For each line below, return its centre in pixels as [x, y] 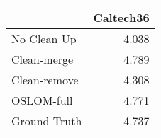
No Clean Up [44, 39]
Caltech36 [121, 17]
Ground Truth [47, 121]
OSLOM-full [42, 100]
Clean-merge [43, 59]
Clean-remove [45, 80]
